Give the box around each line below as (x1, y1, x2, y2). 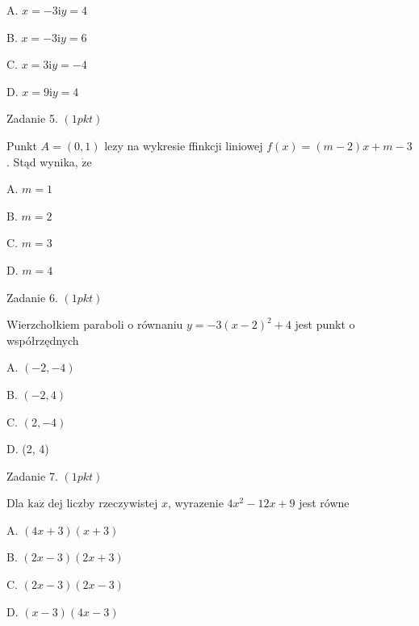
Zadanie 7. (6, 467, 58, 484)
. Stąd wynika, (6, 153, 78, 170)
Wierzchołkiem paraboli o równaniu (6, 316, 183, 333)
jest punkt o (295, 316, 355, 333)
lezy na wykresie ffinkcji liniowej (104, 137, 263, 153)
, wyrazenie (168, 494, 224, 511)
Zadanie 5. (6, 110, 58, 127)
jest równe (299, 494, 350, 511)
